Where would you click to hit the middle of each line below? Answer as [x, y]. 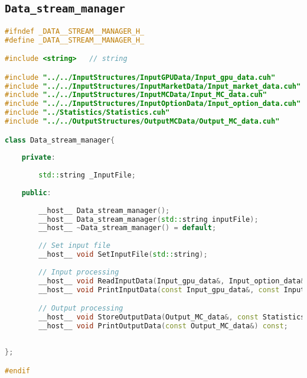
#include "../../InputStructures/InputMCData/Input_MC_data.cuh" [136, 95]
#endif [17, 371]
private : [38, 158]
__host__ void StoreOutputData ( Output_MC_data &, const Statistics [172, 317]
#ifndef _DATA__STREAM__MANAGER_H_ [75, 31]
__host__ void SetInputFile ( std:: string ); [123, 254]
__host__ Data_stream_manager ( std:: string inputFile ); [148, 219]
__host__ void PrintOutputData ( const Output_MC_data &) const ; [163, 326]
